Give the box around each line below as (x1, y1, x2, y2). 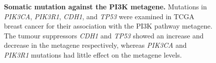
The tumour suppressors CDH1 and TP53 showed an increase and (4, 30, 204, 40)
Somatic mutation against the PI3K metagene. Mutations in (4, 1, 207, 11)
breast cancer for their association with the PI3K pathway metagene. (4, 21, 213, 31)
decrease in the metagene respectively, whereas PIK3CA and (4, 40, 187, 50)
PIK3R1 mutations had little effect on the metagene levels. (4, 49, 182, 60)
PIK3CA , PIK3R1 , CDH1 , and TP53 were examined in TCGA (4, 11, 194, 21)
